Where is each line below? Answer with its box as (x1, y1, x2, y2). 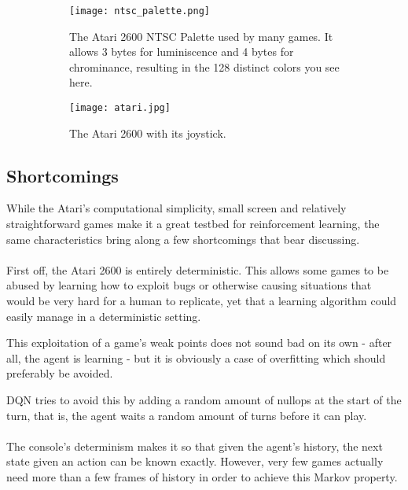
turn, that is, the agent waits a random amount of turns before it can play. (6, 407, 367, 423)
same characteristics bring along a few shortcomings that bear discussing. (6, 230, 360, 247)
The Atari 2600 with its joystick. (69, 124, 226, 141)
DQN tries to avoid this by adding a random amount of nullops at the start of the (6, 392, 402, 408)
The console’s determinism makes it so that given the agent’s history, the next (6, 437, 383, 454)
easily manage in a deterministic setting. (6, 308, 201, 324)
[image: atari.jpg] (69, 102, 171, 114)
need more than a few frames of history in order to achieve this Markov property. (6, 468, 398, 484)
